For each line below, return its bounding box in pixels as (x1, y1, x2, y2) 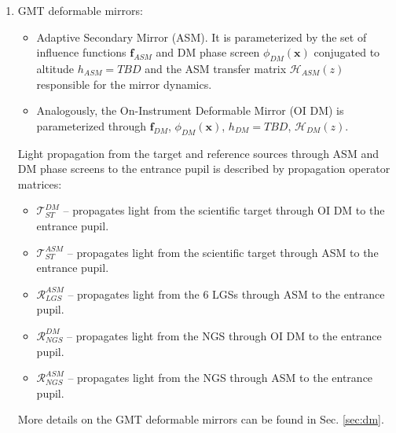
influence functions (36, 44, 126, 61)
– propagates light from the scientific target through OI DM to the (63, 202, 385, 218)
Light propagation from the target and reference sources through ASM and (17, 145, 379, 161)
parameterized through (36, 117, 146, 134)
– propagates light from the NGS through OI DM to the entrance (67, 327, 382, 343)
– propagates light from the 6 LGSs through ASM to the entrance (68, 285, 385, 302)
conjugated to (313, 44, 380, 61)
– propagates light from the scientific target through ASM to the (67, 244, 379, 260)
